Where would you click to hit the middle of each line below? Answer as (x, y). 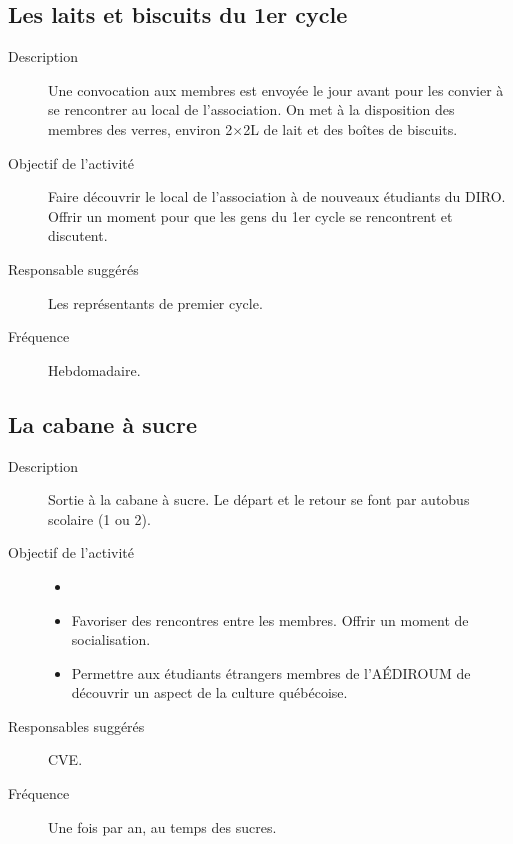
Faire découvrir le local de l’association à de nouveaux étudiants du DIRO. (277, 196)
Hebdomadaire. (94, 369)
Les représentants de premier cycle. (155, 302)
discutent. (78, 235)
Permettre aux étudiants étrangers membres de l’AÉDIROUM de (271, 672)
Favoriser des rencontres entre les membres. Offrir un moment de (270, 619)
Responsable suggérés (73, 268)
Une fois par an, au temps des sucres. (162, 826)
